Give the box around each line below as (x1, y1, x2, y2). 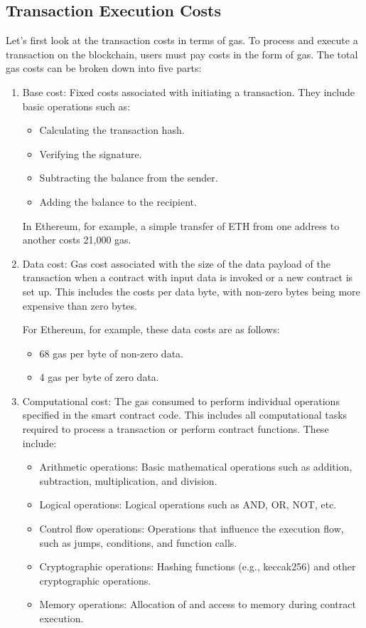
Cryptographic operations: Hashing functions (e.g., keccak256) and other (39, 559, 356, 574)
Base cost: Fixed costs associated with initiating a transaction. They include (22, 84, 355, 99)
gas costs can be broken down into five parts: (6, 61, 202, 75)
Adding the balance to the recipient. (39, 194, 197, 209)
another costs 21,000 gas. (22, 232, 131, 247)
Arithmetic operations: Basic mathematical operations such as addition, (39, 459, 352, 474)
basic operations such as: (22, 98, 131, 113)
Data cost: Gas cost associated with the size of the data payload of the (22, 256, 330, 271)
